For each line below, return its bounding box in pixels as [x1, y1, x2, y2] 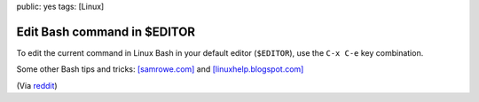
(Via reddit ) [16, 80, 58, 90]
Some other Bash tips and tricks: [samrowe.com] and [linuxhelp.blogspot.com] [16, 64, 304, 75]
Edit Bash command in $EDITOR [16, 24, 195, 39]
